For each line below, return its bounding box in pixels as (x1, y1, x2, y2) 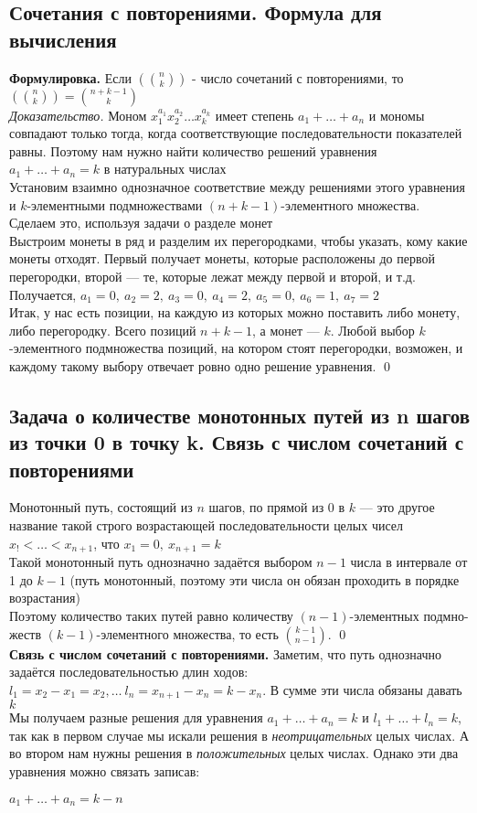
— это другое (359, 497, 435, 517)
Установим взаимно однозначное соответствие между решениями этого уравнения (9, 177, 466, 196)
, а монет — (252, 320, 320, 339)
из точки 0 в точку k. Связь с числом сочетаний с (9, 428, 464, 456)
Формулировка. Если (9, 68, 132, 87)
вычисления (9, 25, 117, 53)
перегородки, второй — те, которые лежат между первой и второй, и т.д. (9, 266, 416, 285)
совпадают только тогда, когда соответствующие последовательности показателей (9, 123, 462, 143)
